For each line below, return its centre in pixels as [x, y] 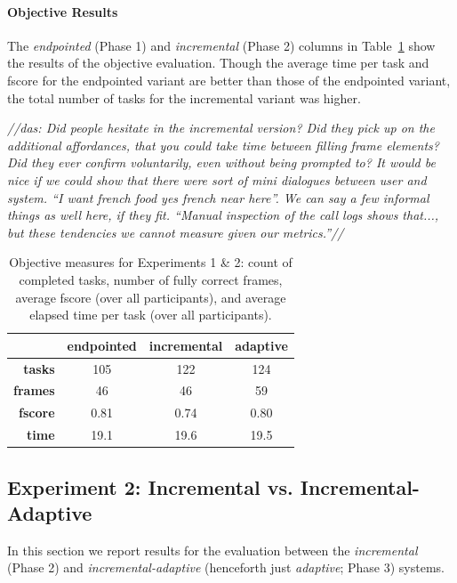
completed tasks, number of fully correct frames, [151, 279]
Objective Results [63, 11]
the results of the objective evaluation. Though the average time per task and [218, 63]
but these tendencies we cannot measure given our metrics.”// [176, 232]
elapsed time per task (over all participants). [151, 315]
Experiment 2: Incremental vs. [150, 486]
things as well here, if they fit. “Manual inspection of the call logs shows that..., [223, 215]
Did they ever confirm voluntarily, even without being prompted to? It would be [221, 162]
